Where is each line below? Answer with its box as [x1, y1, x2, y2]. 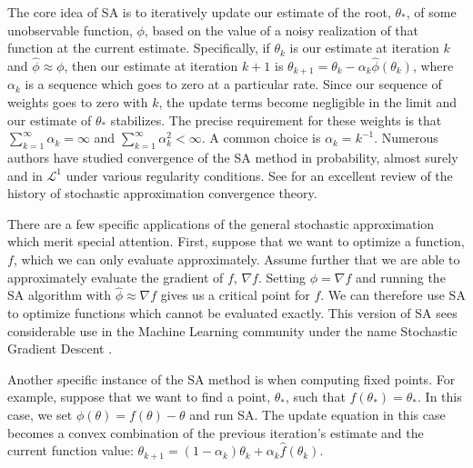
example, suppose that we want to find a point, [7, 387, 271, 406]
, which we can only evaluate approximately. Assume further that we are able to [13, 250, 460, 268]
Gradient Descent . [7, 339, 113, 358]
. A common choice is [201, 128, 321, 147]
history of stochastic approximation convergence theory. [7, 184, 317, 203]
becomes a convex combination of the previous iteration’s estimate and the [7, 423, 424, 442]
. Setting [257, 267, 307, 286]
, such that [286, 387, 346, 406]
